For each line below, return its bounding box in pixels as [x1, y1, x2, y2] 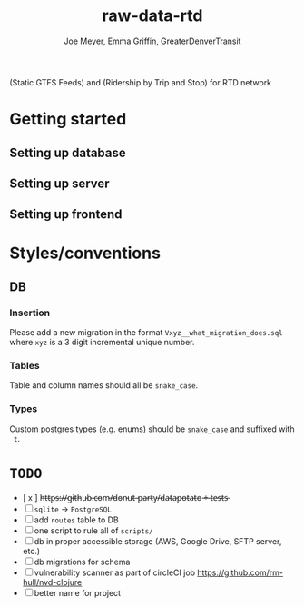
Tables [9, 360, 40, 373]
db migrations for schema [34, 556, 131, 567]
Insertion [9, 306, 51, 319]
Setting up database [9, 144, 127, 160]
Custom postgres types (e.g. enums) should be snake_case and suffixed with [9, 423, 295, 434]
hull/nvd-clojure [22, 576, 83, 587]
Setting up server [9, 175, 111, 191]
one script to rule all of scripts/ [34, 524, 154, 536]
